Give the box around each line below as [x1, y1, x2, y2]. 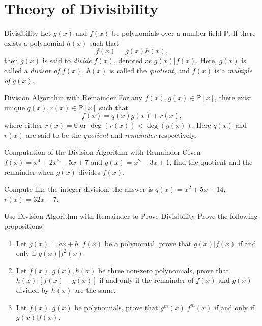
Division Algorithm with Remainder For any [4, 92, 142, 103]
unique [4, 102, 25, 112]
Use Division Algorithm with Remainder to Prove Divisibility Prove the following [4, 211, 258, 221]
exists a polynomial [4, 37, 64, 48]
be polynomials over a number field [112, 27, 222, 38]
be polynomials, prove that [74, 302, 158, 312]
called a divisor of [4, 65, 60, 75]
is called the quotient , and [109, 65, 190, 75]
